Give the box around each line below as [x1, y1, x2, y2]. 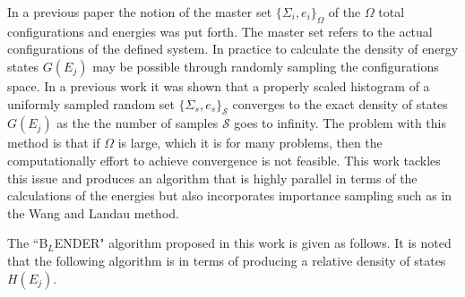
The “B [7, 233, 48, 252]
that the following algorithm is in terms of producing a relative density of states [7, 250, 446, 269]
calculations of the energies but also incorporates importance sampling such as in [7, 186, 452, 205]
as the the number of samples [56, 114, 219, 132]
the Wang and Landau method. [7, 203, 179, 222]
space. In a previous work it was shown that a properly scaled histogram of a [7, 76, 430, 95]
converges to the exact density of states [232, 94, 448, 113]
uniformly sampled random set [7, 94, 175, 113]
